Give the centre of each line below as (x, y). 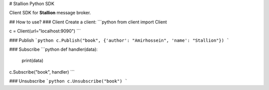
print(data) (33, 61)
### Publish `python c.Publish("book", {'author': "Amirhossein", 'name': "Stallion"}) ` (119, 40)
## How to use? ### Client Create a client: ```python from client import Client (88, 22)
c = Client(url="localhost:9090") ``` (45, 31)
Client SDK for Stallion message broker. (50, 13)
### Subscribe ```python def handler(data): (54, 49)
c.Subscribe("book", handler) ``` (42, 72)
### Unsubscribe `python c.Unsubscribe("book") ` (68, 81)
